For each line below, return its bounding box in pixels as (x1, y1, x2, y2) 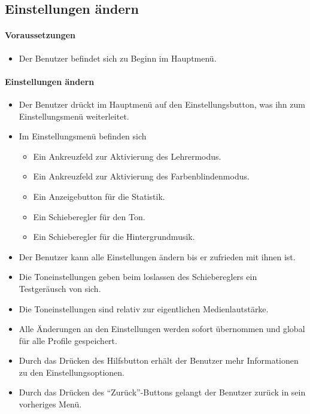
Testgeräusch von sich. (19, 282, 101, 294)
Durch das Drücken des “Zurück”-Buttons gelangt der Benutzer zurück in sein (19, 386, 306, 398)
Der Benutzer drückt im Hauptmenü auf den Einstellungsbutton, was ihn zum (19, 98, 305, 110)
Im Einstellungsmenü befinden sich (19, 130, 147, 142)
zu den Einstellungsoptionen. (19, 366, 124, 378)
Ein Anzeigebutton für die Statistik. (33, 190, 165, 202)
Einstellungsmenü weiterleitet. (19, 109, 129, 122)
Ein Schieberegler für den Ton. (33, 210, 145, 223)
